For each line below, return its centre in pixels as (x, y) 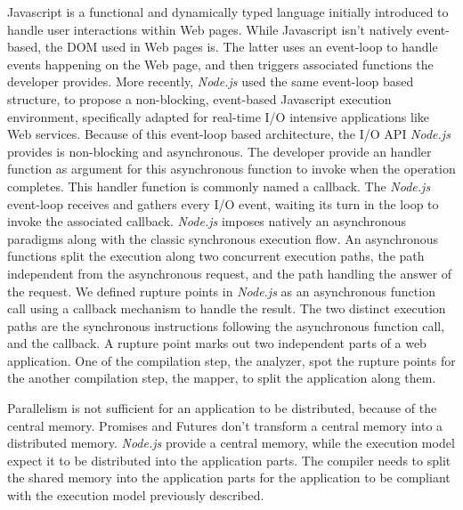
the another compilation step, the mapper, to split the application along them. (222, 378)
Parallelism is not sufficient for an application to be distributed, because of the (222, 408)
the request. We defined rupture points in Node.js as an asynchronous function (221, 291)
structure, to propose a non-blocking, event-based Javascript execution (199, 98)
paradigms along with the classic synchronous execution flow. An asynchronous (223, 238)
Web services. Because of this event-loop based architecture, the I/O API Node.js (229, 134)
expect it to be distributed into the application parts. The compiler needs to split (229, 460)
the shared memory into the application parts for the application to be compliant (229, 478)
